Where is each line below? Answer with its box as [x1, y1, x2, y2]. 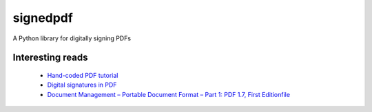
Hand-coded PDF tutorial [47, 71, 118, 79]
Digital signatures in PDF [47, 81, 117, 89]
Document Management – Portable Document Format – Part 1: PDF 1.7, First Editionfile [47, 90, 291, 98]
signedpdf [12, 10, 74, 25]
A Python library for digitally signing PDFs [12, 34, 131, 42]
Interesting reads [12, 52, 88, 64]
